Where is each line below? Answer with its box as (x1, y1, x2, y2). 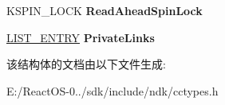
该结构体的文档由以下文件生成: (6, 56, 166, 72)
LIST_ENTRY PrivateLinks (6, 29, 155, 45)
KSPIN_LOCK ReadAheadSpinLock (6, 2, 203, 18)
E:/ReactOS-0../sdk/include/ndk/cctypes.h (6, 82, 219, 99)
